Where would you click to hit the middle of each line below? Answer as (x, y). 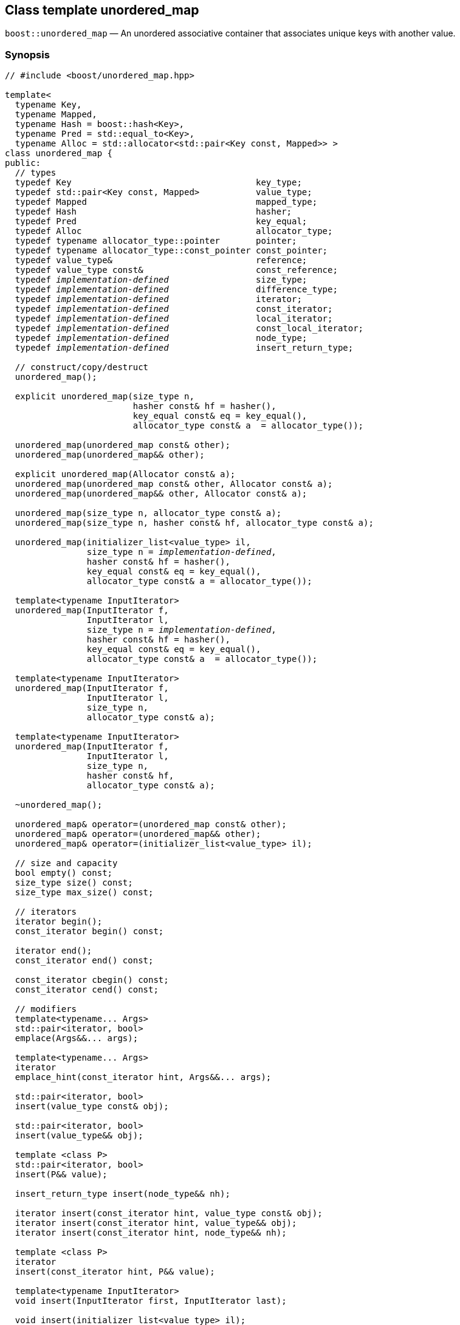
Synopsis (27, 54)
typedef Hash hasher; (153, 212)
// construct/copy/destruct (82, 367)
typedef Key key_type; (158, 183)
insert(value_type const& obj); (92, 1106)
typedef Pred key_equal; (161, 222)
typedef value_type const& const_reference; (176, 270)
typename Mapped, (56, 115)
